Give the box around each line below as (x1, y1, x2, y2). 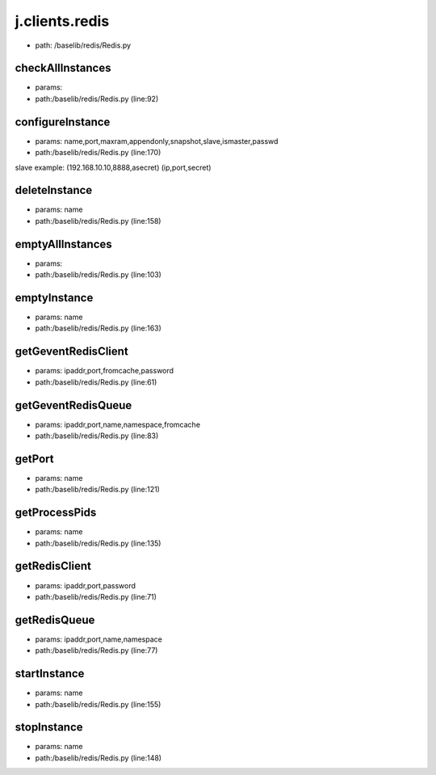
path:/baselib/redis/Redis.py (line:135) (35, 538, 161, 548)
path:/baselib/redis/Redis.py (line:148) (35, 752, 161, 763)
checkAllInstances (15, 61, 111, 75)
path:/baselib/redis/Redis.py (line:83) (35, 431, 159, 440)
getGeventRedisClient (15, 344, 128, 359)
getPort (15, 452, 54, 465)
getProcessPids (15, 506, 97, 520)
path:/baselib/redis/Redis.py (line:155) (35, 699, 161, 709)
